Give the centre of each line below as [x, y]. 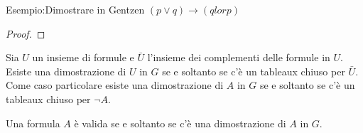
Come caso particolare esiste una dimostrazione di [115, 85]
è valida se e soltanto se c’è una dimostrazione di [180, 123]
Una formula [33, 123]
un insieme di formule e [83, 57]
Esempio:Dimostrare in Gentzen [75, 9]
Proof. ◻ [26, 33]
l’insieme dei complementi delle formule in [239, 57]
